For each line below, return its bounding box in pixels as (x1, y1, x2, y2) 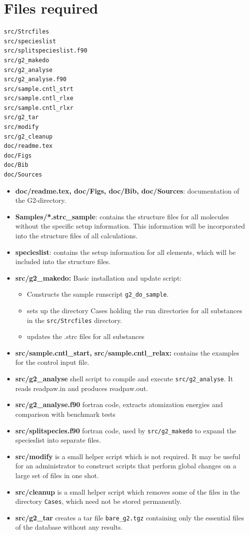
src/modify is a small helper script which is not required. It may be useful (15, 451, 241, 461)
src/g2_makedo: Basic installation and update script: (15, 272, 182, 283)
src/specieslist (4, 37, 56, 45)
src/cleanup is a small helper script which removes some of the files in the (15, 486, 240, 497)
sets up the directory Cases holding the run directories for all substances (27, 305, 242, 316)
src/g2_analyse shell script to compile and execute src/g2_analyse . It (15, 374, 233, 384)
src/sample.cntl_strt (4, 85, 74, 92)
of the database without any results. (15, 522, 123, 532)
